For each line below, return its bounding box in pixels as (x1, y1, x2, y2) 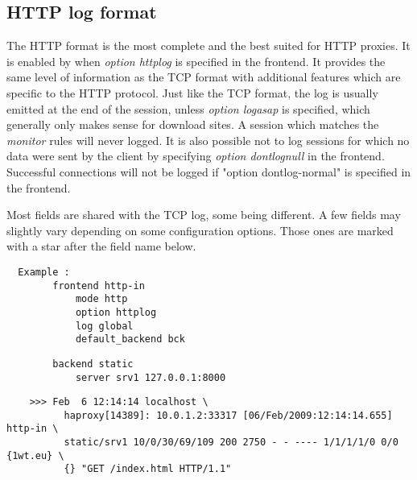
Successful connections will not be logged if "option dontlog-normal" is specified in (6, 163, 411, 180)
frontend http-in (52, 279, 145, 292)
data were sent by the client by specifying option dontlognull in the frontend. (6, 147, 385, 164)
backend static (52, 358, 134, 370)
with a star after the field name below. (6, 238, 196, 254)
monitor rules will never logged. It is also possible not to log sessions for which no (6, 131, 410, 148)
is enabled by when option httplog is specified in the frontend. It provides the (6, 52, 386, 69)
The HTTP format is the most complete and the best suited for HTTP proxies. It (6, 37, 411, 54)
